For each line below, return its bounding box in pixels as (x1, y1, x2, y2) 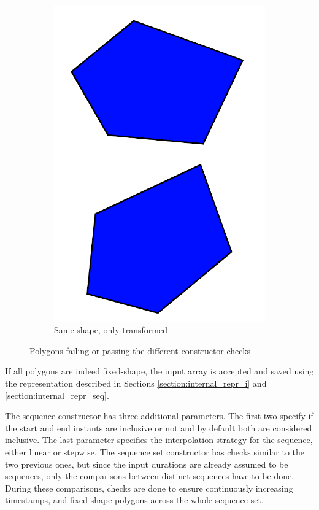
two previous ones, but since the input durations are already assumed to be (5, 457, 288, 470)
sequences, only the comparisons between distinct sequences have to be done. (5, 469, 294, 482)
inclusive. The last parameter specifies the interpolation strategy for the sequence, (5, 433, 313, 446)
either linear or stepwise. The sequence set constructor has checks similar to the (5, 446, 305, 458)
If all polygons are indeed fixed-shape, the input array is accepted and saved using (5, 365, 314, 377)
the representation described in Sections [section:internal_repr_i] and (5, 377, 267, 390)
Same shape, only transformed (54, 323, 167, 336)
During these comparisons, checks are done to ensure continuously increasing (5, 481, 293, 494)
